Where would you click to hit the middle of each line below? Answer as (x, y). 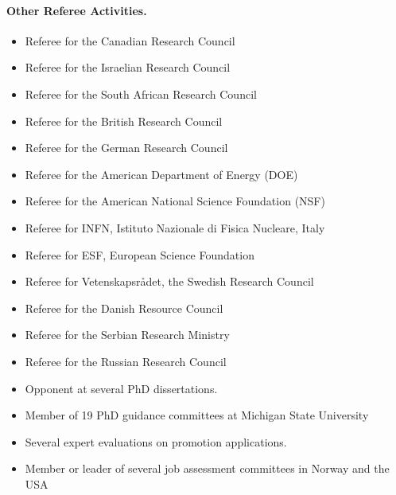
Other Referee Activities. (77, 10)
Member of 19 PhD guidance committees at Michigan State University (197, 415)
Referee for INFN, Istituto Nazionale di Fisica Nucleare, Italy (175, 227)
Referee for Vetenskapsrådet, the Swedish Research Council (169, 281)
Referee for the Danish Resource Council (124, 308)
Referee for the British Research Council (124, 121)
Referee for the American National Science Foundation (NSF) (175, 201)
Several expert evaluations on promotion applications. (156, 441)
